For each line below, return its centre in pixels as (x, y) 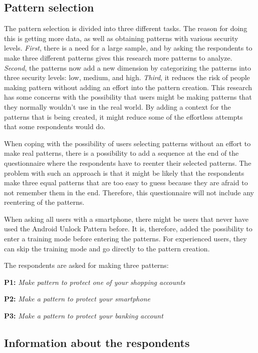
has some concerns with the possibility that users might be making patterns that (128, 97)
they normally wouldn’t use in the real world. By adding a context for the (117, 106)
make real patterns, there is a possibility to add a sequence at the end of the (121, 153)
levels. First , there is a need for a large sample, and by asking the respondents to (128, 48)
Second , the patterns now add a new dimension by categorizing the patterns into (127, 67)
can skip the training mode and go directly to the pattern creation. (107, 248)
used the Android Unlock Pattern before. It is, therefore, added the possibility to (128, 229)
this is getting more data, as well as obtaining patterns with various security (121, 38)
